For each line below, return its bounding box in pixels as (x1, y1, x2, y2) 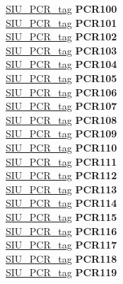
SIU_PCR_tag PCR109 (6, 126, 117, 141)
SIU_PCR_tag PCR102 (6, 29, 117, 44)
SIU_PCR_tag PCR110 (6, 140, 117, 154)
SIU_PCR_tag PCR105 (6, 70, 117, 85)
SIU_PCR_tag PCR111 (6, 154, 117, 169)
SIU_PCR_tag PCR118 (6, 251, 117, 266)
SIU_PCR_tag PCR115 (6, 209, 117, 224)
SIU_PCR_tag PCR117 (6, 237, 117, 252)
